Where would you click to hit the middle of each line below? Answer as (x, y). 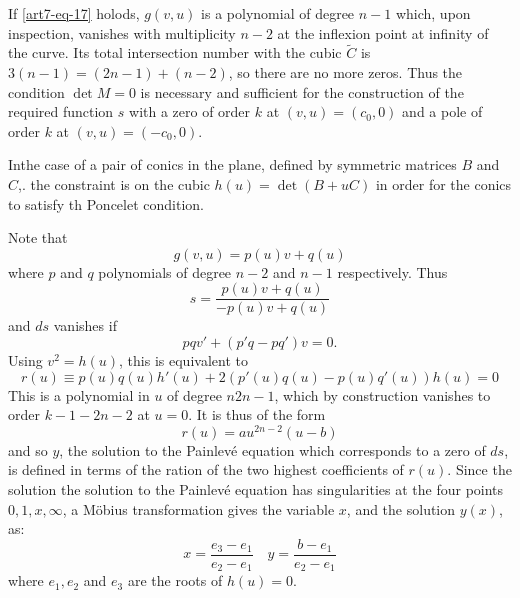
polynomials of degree (165, 271)
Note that (38, 237)
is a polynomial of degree (278, 13)
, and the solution (401, 508)
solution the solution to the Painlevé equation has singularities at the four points (256, 489)
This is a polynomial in (79, 394)
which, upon (433, 13)
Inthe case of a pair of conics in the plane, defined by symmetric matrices (232, 164)
